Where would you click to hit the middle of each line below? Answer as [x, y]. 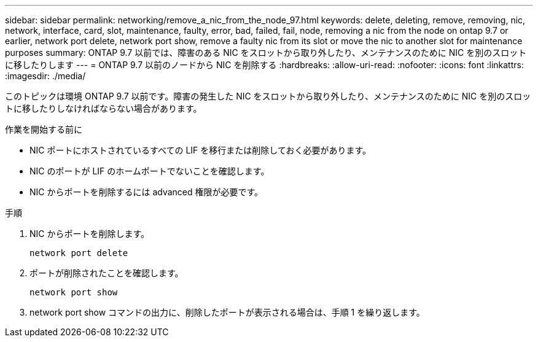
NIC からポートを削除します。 [90, 234]
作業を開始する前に [44, 129]
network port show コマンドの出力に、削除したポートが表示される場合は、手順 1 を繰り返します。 [227, 312]
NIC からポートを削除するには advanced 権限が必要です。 [146, 192]
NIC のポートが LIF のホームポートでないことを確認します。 [150, 171]
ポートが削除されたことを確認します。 [107, 273]
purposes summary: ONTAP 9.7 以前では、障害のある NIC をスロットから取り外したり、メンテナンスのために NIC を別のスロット [266, 52]
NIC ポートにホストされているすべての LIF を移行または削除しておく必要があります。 [201, 150]
